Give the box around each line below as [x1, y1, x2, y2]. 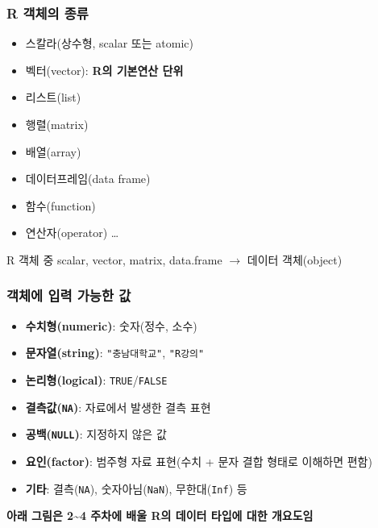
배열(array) [25, 143, 81, 160]
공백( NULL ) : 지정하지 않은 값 [25, 426, 167, 443]
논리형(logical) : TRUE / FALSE [25, 372, 168, 389]
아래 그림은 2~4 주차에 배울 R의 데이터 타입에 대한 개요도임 [6, 507, 314, 524]
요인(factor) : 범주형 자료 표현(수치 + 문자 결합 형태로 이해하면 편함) [25, 453, 372, 469]
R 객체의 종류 [6, 2, 89, 23]
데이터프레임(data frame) [25, 170, 151, 187]
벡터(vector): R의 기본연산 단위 [25, 61, 184, 78]
